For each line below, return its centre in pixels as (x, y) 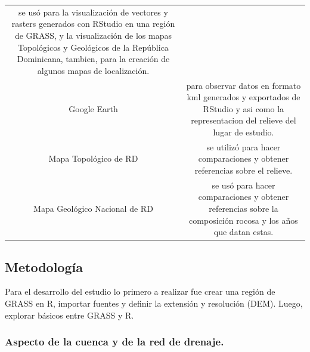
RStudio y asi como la (244, 108)
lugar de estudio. (244, 132)
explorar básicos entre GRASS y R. (69, 315)
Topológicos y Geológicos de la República (93, 47)
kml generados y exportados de (244, 97)
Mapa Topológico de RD (93, 158)
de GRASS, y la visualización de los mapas (93, 35)
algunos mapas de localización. (93, 70)
